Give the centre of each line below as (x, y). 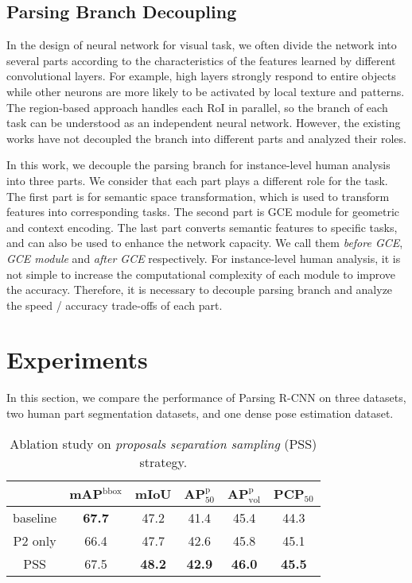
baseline (35, 517)
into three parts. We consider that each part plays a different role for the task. (197, 180)
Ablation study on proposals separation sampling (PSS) (163, 443)
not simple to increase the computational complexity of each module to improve (201, 274)
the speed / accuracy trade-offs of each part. (115, 305)
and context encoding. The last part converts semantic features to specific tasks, (202, 227)
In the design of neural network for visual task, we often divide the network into (202, 45)
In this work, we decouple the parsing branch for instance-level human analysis (198, 165)
